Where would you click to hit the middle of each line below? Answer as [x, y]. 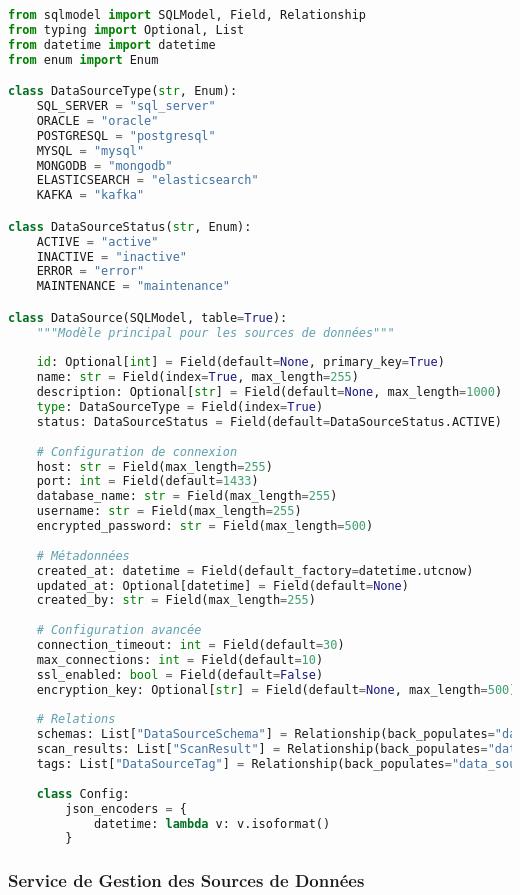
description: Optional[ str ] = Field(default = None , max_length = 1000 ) [269, 392]
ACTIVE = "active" [97, 241]
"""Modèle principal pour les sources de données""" [215, 332]
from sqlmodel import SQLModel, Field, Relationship [187, 15]
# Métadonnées [83, 555]
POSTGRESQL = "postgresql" [126, 135]
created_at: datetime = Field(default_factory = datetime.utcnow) [255, 570]
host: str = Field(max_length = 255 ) [154, 466]
